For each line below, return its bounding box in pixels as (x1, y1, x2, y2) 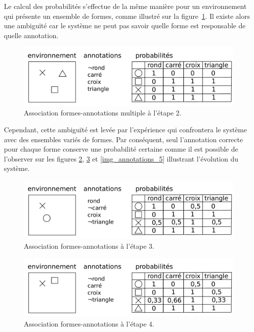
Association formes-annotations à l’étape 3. (24, 240, 155, 251)
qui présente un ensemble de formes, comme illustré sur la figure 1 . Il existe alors (4, 10, 250, 21)
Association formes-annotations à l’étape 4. (24, 318, 155, 329)
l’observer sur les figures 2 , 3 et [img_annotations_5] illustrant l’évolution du (4, 153, 239, 164)
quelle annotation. (4, 30, 59, 40)
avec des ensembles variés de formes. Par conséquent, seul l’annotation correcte (4, 134, 243, 144)
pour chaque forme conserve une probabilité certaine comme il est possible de (4, 144, 238, 154)
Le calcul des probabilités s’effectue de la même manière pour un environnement (4, 1, 247, 11)
